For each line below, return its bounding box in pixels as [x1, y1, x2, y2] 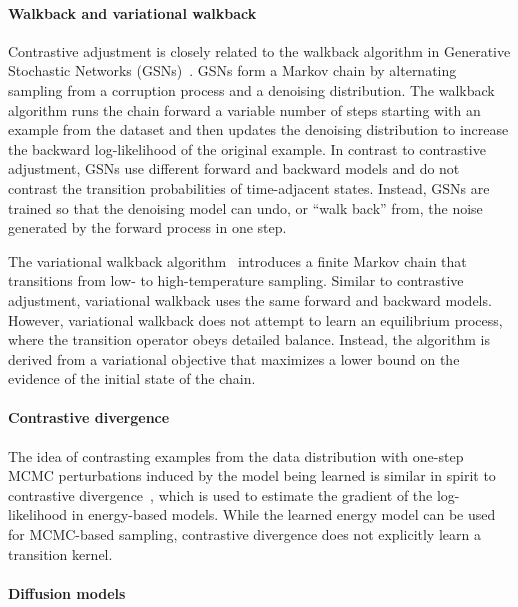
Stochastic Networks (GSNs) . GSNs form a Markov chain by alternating [8, 60, 457, 81]
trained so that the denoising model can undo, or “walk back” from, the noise [8, 197, 483, 218]
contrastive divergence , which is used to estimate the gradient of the [8, 484, 433, 505]
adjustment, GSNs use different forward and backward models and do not [8, 158, 460, 179]
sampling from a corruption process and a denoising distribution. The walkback [8, 79, 495, 100]
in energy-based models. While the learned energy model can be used [71, 504, 496, 525]
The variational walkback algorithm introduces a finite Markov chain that [8, 250, 467, 271]
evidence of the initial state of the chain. [8, 368, 256, 389]
